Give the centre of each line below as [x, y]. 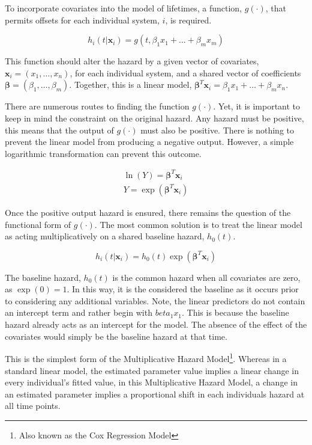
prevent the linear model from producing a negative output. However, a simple [149, 142]
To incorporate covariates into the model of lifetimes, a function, [123, 8]
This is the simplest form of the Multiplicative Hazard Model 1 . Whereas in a [146, 358]
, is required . [188, 20]
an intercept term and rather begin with [79, 312]
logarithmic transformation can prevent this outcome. [103, 153]
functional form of [38, 224]
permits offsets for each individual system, [82, 20]
